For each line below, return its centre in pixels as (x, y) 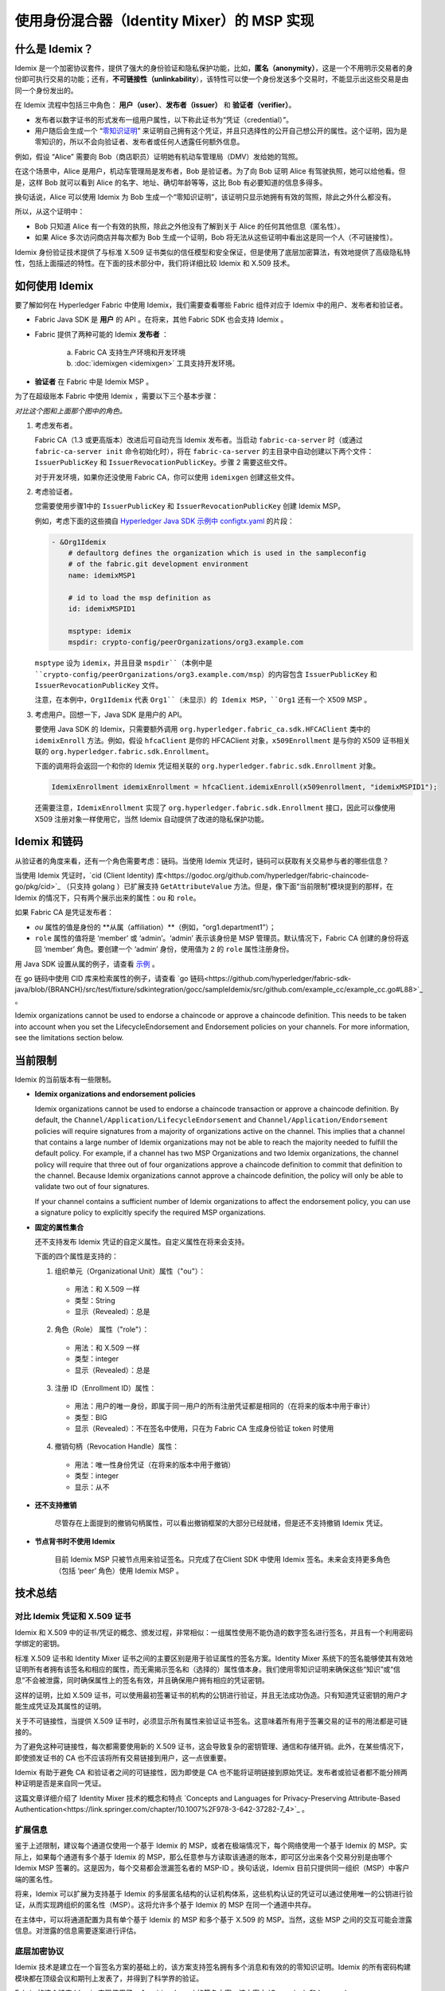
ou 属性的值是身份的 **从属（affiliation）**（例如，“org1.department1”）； (155, 927)
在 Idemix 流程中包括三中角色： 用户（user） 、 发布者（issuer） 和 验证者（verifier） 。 (155, 105)
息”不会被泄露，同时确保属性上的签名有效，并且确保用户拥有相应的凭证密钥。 (142, 1680)
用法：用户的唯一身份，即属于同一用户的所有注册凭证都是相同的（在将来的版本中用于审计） (224, 1406)
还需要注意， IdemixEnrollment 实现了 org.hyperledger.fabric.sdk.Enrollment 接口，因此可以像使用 (215, 808)
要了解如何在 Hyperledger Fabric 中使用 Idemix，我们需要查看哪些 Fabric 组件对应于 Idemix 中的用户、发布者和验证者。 (211, 305)
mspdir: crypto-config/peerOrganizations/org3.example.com (186, 642)
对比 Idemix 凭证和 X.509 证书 (73, 1617)
